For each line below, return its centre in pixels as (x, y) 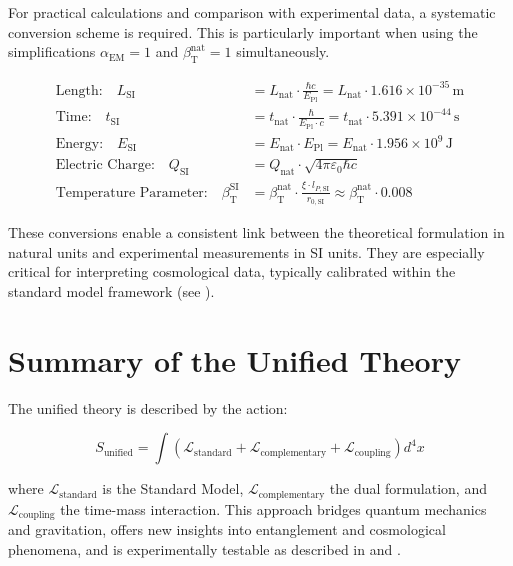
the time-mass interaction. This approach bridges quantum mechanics (273, 508)
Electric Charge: (105, 165)
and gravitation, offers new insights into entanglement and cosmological (227, 529)
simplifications (52, 51)
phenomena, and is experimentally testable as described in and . (204, 548)
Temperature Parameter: (131, 192)
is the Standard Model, (173, 488)
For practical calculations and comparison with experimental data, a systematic (252, 12)
